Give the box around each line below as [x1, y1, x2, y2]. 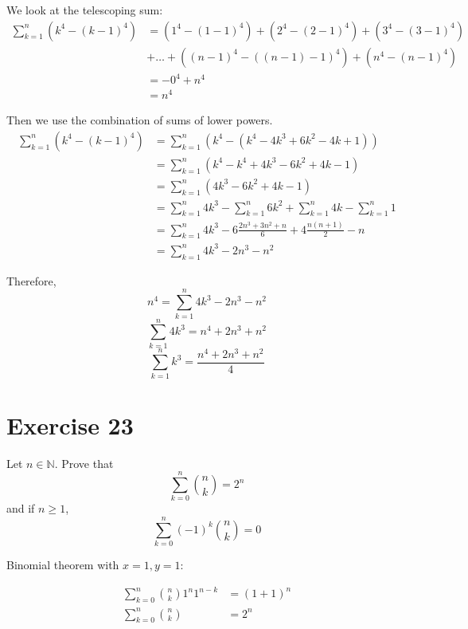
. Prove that [54, 454, 114, 471]
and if [6, 500, 35, 517]
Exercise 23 [6, 408, 134, 441]
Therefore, [6, 272, 57, 289]
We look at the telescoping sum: [6, 2, 163, 18]
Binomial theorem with [6, 556, 119, 573]
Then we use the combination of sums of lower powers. [6, 112, 273, 128]
